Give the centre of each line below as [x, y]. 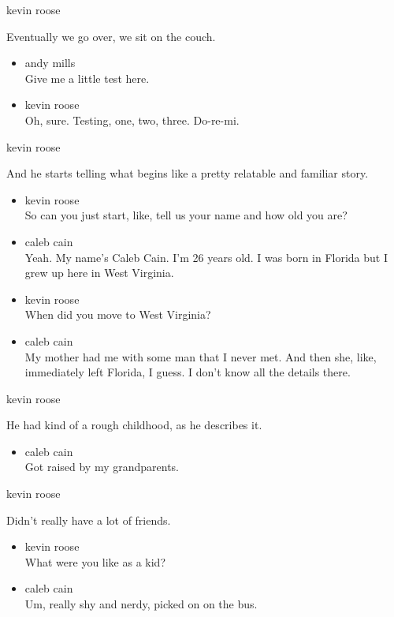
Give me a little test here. [87, 78]
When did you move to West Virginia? [118, 314]
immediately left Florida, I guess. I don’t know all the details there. [188, 372]
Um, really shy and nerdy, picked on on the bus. [141, 604]
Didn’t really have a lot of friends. [89, 520]
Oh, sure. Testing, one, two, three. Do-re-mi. [132, 120]
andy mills [50, 63]
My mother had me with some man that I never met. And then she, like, [201, 356]
